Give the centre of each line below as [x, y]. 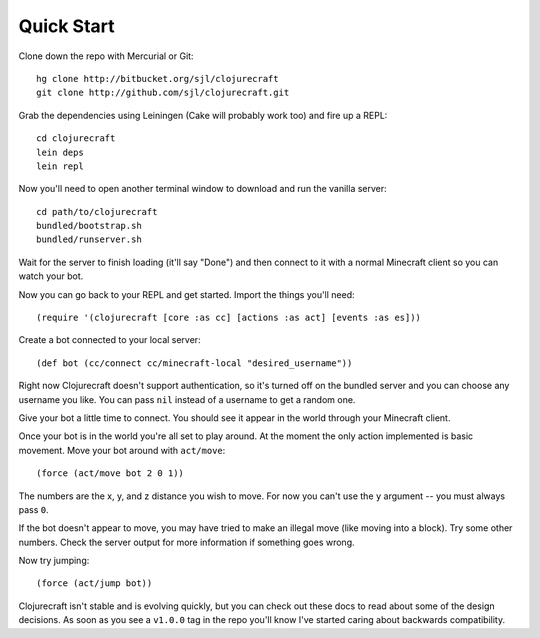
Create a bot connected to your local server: [109, 340]
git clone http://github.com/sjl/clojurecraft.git [163, 93]
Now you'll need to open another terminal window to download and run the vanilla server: [202, 189]
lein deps [60, 152]
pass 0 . [33, 509]
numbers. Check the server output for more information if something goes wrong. [186, 542]
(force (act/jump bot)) [94, 583]
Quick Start [66, 26]
